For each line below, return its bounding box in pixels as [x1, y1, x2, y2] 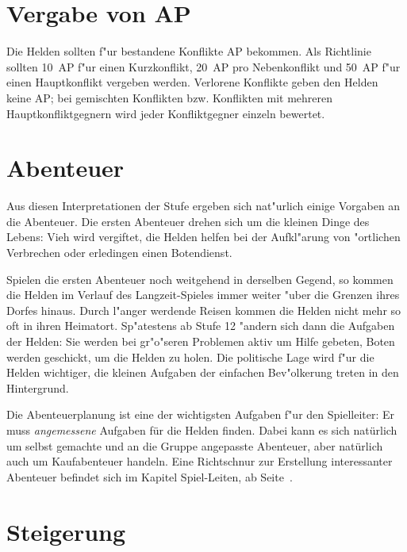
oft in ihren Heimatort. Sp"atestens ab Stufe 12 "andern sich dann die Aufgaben [6, 317, 395, 334]
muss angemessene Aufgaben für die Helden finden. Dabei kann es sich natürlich [6, 421, 397, 438]
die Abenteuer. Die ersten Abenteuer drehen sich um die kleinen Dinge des [6, 213, 370, 229]
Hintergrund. [6, 379, 69, 396]
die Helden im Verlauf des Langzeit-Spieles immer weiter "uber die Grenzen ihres [6, 286, 400, 303]
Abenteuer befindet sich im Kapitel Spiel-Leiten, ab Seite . [6, 468, 293, 485]
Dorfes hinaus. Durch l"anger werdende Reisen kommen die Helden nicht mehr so [6, 301, 401, 318]
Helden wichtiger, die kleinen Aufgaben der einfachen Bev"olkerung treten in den [6, 364, 399, 381]
